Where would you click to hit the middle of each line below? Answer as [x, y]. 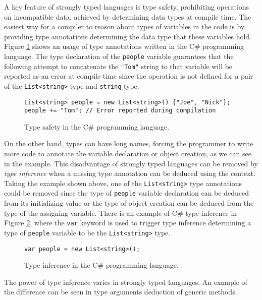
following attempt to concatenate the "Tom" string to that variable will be [118, 66]
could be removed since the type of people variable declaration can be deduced [126, 193]
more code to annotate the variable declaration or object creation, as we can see [128, 154]
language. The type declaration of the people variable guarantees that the [119, 56]
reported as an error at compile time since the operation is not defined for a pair [129, 76]
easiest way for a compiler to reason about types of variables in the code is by [124, 26]
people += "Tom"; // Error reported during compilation [120, 111]
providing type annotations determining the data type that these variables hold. [128, 36]
